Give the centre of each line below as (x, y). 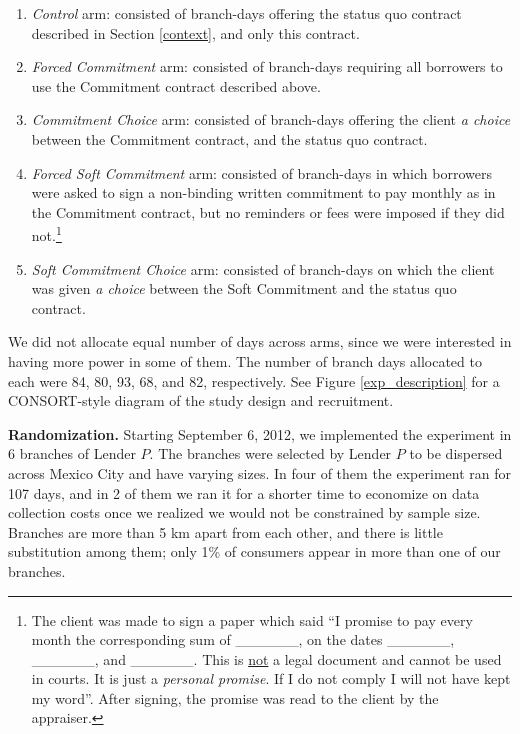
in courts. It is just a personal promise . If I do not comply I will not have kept (271, 678)
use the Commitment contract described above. (176, 85)
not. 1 (46, 233)
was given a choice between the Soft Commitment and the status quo (244, 288)
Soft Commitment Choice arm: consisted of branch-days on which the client (263, 268)
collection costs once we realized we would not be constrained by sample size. (244, 512)
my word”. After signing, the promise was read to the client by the (235, 697)
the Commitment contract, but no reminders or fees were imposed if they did (268, 211)
